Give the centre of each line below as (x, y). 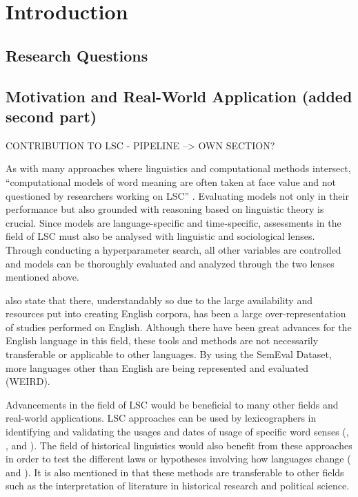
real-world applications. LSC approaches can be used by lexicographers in (161, 418)
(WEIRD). (28, 381)
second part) (51, 116)
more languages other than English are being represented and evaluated (157, 367)
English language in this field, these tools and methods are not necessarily (162, 340)
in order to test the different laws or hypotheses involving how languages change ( (178, 459)
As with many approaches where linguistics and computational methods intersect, (178, 168)
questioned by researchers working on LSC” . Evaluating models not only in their (177, 195)
